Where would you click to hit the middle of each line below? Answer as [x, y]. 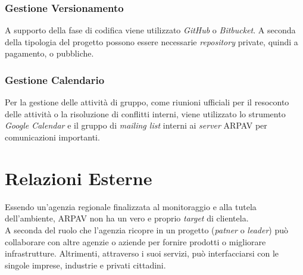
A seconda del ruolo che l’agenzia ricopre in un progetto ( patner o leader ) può [147, 229]
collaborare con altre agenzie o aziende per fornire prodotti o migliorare [135, 241]
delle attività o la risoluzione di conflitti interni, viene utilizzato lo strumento [145, 113]
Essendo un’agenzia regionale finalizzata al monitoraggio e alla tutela [131, 206]
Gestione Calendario [55, 79]
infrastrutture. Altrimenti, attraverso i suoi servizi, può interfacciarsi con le [142, 253]
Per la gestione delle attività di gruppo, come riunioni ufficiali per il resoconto [147, 102]
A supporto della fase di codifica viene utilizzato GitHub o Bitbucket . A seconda [150, 30]
